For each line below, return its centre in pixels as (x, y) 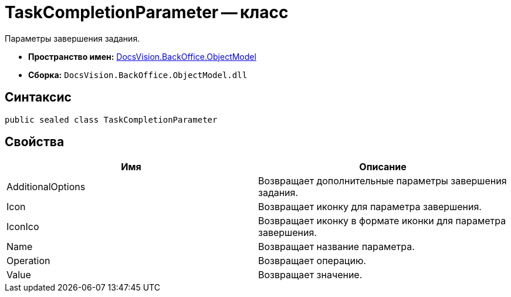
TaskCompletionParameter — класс (147, 12)
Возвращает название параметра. (336, 247)
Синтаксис (38, 97)
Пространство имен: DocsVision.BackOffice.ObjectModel (142, 56)
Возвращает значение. (310, 275)
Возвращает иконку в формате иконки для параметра (382, 221)
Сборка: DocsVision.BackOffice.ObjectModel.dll (138, 75)
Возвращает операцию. (312, 261)
